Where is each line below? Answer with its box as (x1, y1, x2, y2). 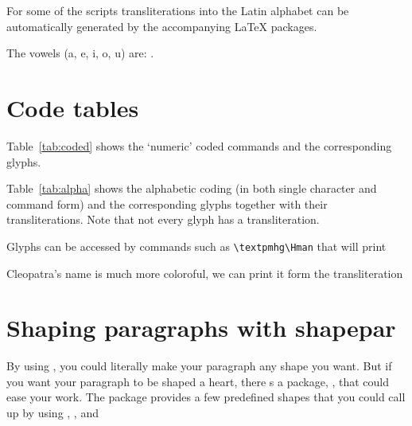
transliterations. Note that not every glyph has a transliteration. (6, 211, 320, 228)
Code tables (6, 91, 139, 123)
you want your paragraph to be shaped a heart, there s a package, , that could (6, 373, 390, 389)
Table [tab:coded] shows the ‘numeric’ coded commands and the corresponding (6, 137, 392, 154)
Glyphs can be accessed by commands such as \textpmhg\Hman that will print (6, 237, 387, 254)
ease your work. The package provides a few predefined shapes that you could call (6, 389, 406, 405)
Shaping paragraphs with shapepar (6, 311, 396, 344)
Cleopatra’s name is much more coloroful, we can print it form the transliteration (6, 264, 403, 281)
